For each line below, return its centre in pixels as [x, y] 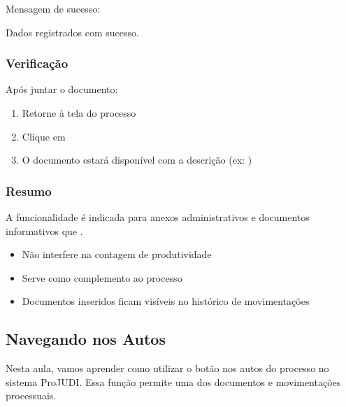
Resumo [29, 191]
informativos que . [44, 230]
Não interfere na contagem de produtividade [117, 254]
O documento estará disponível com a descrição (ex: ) [137, 160]
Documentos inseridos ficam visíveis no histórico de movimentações [166, 301]
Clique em [44, 136]
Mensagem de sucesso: [53, 8]
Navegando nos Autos [86, 339]
